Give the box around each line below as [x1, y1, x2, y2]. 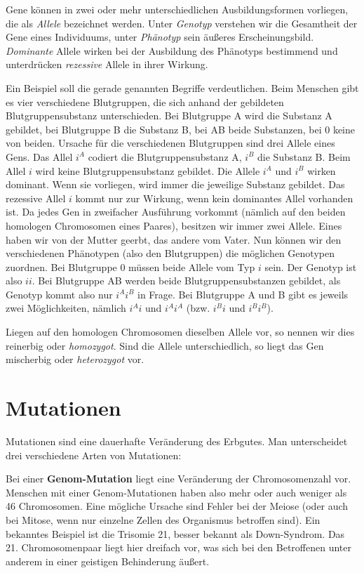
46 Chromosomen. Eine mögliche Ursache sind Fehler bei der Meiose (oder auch [6, 499, 349, 513]
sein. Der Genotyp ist [264, 259, 357, 274]
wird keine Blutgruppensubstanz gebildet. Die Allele [35, 163, 260, 178]
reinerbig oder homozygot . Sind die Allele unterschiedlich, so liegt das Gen [6, 338, 324, 353]
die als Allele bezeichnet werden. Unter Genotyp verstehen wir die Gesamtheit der [6, 15, 358, 30]
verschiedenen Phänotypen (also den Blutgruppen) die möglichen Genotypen [6, 246, 335, 261]
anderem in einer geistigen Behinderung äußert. [6, 553, 210, 568]
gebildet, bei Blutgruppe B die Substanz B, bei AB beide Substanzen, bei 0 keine [6, 121, 355, 136]
